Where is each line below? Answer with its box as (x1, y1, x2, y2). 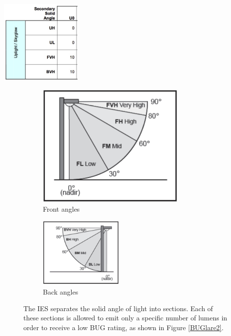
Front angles (43, 203, 80, 214)
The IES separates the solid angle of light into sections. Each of (23, 303, 213, 313)
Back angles (43, 287, 78, 296)
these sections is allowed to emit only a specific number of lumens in (23, 313, 228, 323)
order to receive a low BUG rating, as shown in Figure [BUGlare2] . (23, 322, 224, 332)
